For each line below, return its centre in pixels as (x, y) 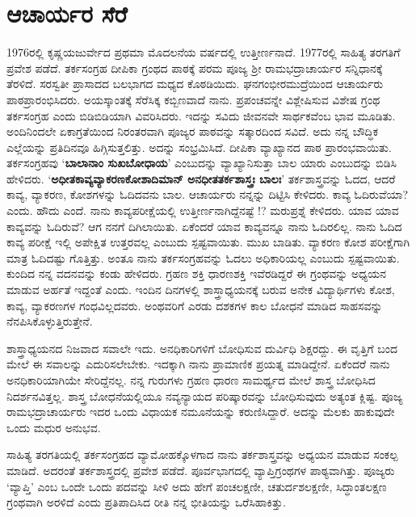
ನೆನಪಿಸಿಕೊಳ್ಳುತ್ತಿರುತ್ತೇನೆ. (50, 321)
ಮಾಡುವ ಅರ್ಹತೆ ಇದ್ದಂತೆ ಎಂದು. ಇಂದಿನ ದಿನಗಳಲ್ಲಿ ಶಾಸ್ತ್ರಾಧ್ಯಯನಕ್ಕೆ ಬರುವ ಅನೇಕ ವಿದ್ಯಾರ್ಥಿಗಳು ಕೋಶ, (201, 290)
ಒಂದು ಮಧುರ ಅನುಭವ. (54, 427)
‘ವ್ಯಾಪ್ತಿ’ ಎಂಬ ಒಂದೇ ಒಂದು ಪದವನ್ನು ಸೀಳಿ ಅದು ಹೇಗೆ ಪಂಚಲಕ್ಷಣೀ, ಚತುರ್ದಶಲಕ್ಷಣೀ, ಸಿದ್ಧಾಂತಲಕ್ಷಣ (197, 486)
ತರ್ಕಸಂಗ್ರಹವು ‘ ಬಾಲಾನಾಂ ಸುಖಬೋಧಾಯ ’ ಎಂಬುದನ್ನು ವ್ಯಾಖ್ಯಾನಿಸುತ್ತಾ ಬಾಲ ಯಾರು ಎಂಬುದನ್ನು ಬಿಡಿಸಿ (202, 163)
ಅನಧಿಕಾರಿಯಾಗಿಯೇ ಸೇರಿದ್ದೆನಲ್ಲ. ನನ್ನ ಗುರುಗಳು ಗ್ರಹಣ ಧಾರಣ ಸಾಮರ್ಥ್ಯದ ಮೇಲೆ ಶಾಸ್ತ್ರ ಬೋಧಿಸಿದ (191, 380)
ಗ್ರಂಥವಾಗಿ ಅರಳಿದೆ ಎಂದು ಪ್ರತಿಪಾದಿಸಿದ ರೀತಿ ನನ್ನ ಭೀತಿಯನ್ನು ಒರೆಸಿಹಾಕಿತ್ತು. (146, 502)
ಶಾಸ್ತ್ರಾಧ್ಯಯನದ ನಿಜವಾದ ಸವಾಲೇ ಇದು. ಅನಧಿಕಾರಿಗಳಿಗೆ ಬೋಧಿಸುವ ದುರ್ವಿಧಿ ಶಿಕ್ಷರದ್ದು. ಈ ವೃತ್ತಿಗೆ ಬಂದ (202, 348)
